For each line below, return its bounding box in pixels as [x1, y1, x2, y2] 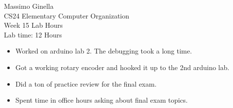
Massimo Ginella [4, 1, 54, 11]
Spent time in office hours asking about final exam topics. [15, 95, 188, 105]
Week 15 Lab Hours [4, 20, 63, 30]
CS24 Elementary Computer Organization [4, 10, 129, 20]
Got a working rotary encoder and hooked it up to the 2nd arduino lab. [15, 62, 230, 72]
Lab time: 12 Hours [4, 29, 62, 39]
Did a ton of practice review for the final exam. [15, 78, 157, 89]
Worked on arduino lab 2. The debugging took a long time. [15, 46, 192, 56]
